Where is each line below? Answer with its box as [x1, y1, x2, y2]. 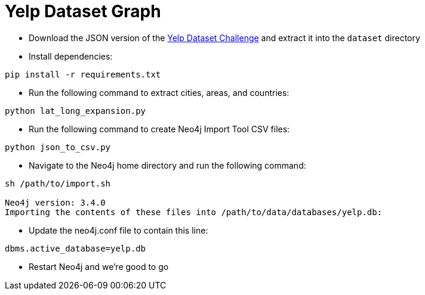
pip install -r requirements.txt [5, 69, 161, 79]
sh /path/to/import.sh [5, 178, 111, 188]
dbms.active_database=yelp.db [5, 243, 146, 253]
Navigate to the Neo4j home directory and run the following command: [29, 160, 306, 170]
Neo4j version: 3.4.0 [5, 197, 106, 207]
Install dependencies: [29, 51, 113, 61]
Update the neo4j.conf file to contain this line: [29, 225, 208, 235]
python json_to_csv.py [5, 142, 111, 152]
